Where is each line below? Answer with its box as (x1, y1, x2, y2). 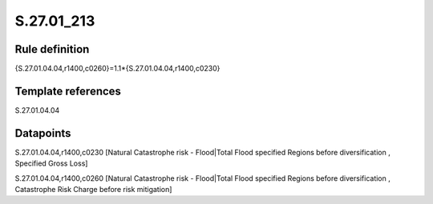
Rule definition (14, 42, 90, 56)
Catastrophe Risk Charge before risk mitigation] (14, 185, 172, 194)
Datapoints (14, 126, 71, 140)
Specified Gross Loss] (14, 158, 88, 168)
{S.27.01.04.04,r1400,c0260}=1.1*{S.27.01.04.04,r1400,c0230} (14, 64, 221, 74)
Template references (14, 84, 122, 98)
